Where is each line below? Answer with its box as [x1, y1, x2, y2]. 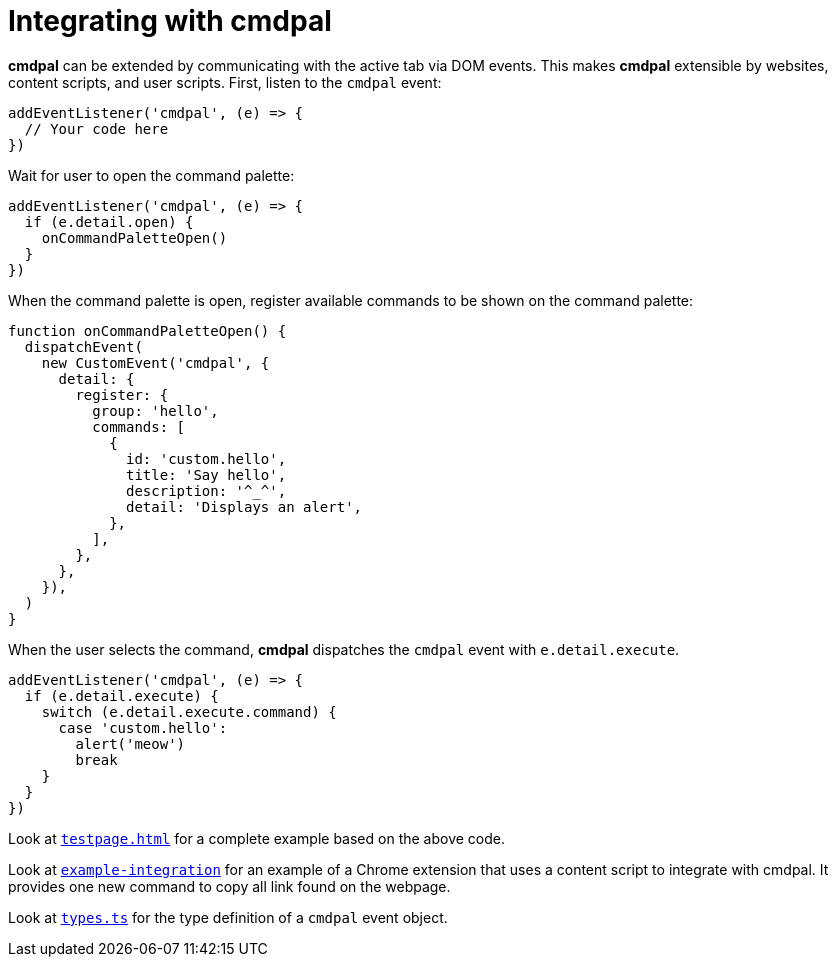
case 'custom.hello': [58, 719, 228, 736]
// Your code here [24, 120, 169, 137]
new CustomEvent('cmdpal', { [41, 354, 270, 371]
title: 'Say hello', [126, 466, 287, 483]
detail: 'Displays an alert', [126, 498, 363, 515]
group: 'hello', [92, 402, 219, 419]
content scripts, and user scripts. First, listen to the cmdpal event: [8, 73, 442, 91]
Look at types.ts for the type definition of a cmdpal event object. [8, 908, 448, 926]
